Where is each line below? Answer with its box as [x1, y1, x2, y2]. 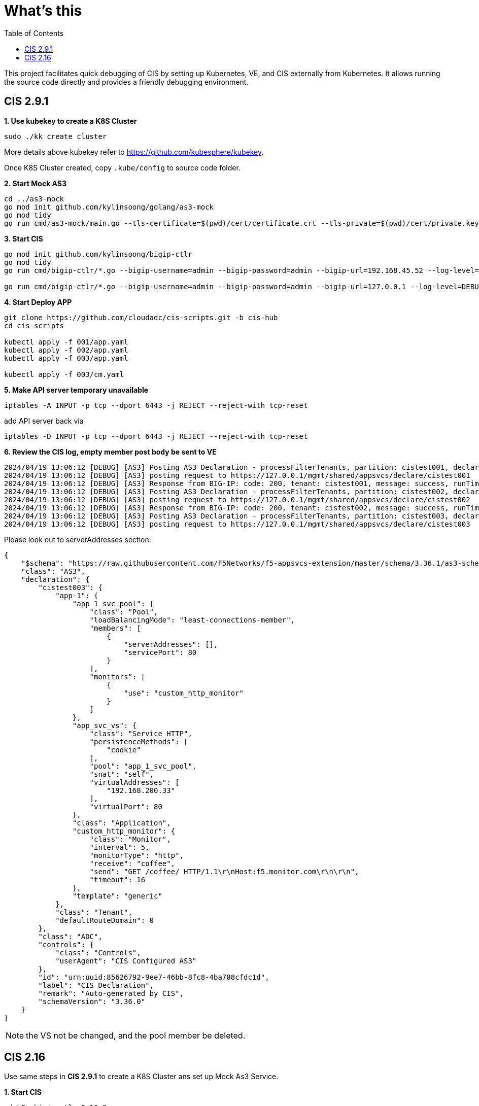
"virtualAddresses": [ [89, 778, 180, 786]
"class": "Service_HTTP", [89, 729, 192, 738]
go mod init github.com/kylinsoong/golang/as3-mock [4, 202, 214, 211]
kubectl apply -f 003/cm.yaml [4, 370, 124, 378]
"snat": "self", [89, 770, 154, 778]
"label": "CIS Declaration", [38, 981, 154, 989]
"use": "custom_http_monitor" [124, 688, 244, 697]
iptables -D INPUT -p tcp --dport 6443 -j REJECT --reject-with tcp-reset [4, 432, 308, 440]
